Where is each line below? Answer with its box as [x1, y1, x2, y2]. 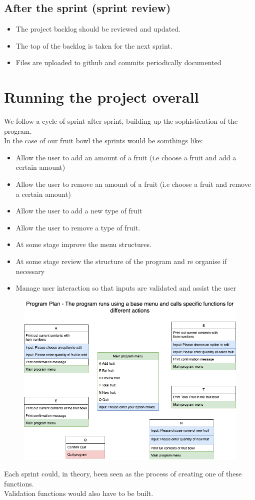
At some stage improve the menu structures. [15, 239, 151, 249]
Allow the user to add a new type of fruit [15, 205, 142, 216]
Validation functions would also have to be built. [4, 488, 153, 498]
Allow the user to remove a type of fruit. [15, 222, 140, 232]
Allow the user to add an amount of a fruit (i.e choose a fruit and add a [15, 152, 236, 162]
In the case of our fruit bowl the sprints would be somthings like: [4, 135, 203, 146]
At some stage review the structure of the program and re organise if [15, 256, 227, 267]
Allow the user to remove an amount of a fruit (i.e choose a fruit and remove [15, 179, 251, 189]
